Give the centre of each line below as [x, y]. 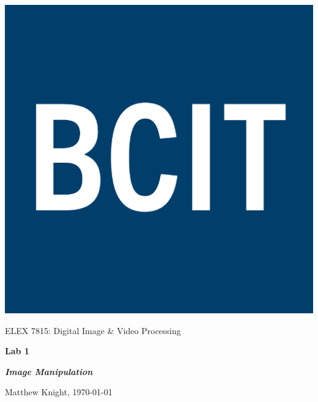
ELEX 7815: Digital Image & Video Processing [93, 330]
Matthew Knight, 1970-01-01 [59, 392]
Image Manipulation [49, 371]
